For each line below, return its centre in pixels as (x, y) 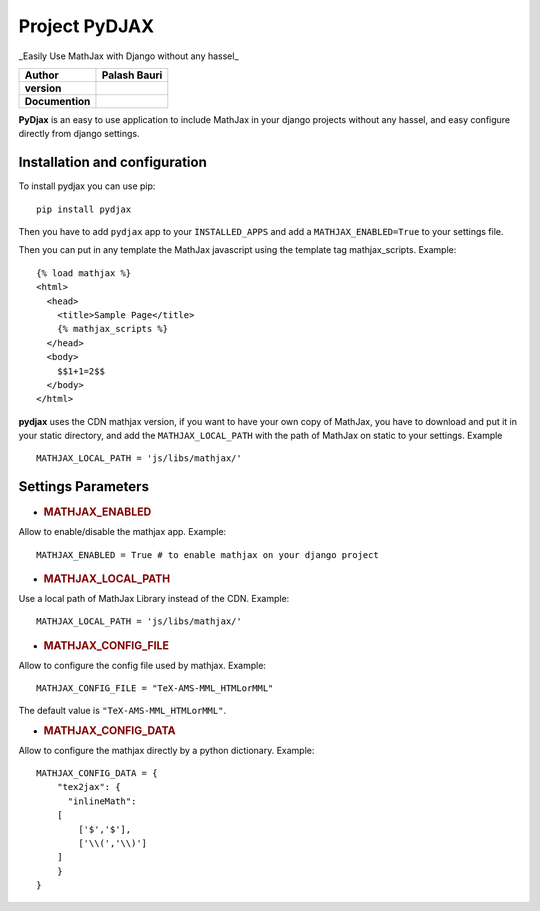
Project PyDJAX (86, 26)
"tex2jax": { (88, 787)
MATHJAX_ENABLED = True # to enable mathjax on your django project (207, 554)
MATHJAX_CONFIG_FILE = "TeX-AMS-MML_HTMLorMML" (155, 688)
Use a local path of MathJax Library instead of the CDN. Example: (154, 598)
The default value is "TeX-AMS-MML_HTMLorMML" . (122, 711)
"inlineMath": (102, 801)
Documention (57, 101)
